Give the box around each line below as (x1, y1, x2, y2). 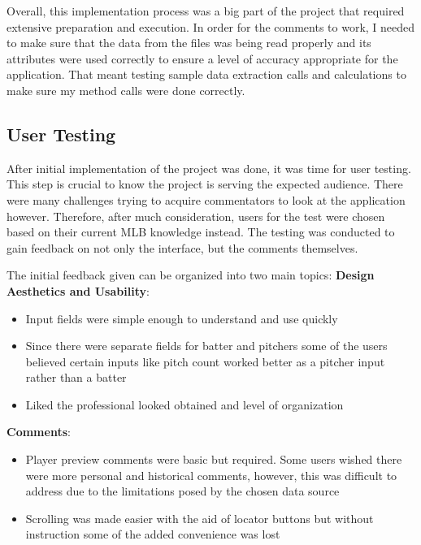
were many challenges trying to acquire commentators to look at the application (7, 191, 406, 208)
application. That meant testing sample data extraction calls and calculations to (7, 66, 406, 83)
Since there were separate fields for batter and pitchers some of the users (25, 337, 388, 354)
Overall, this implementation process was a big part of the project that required (7, 2, 405, 19)
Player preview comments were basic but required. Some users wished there (25, 451, 402, 468)
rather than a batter (25, 369, 127, 386)
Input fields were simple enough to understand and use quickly (25, 309, 338, 327)
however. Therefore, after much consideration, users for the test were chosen (7, 207, 385, 224)
